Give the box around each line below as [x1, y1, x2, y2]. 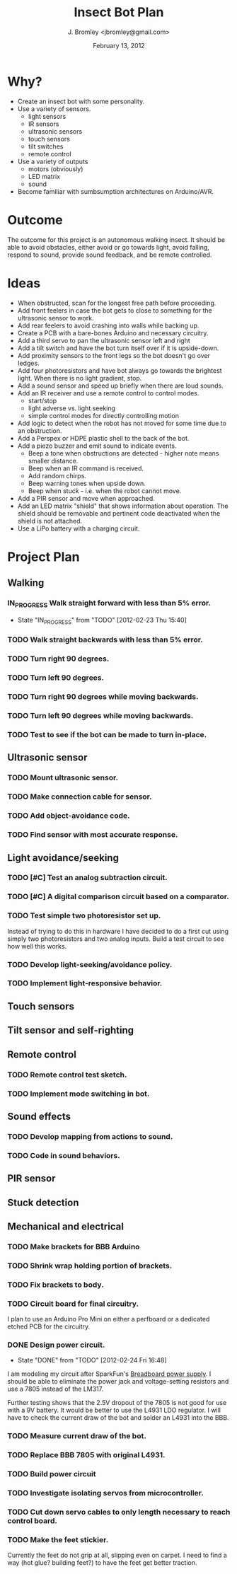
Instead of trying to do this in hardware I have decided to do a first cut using [7, 927, 229, 935]
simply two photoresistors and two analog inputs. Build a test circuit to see [7, 934, 224, 943]
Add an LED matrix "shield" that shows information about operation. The [17, 502, 229, 510]
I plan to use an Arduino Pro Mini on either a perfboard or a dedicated [7, 1314, 210, 1323]
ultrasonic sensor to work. [17, 313, 94, 322]
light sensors [28, 112, 67, 120]
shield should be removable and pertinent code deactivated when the [17, 509, 221, 517]
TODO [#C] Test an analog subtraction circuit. [7, 873, 168, 883]
